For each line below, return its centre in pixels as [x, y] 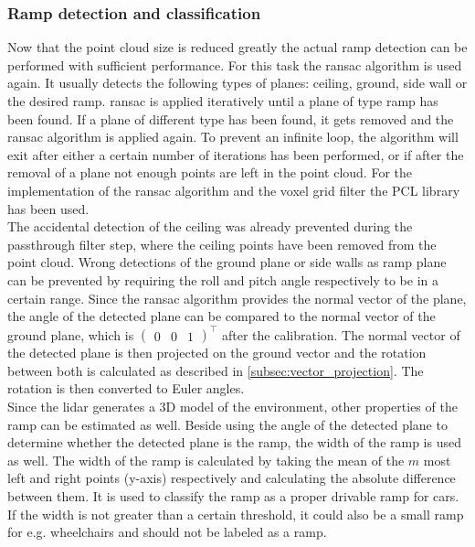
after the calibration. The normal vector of [341, 334]
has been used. [48, 208]
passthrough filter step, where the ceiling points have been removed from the [222, 244]
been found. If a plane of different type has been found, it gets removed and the [231, 118]
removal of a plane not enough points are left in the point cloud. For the [210, 172]
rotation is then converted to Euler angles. [126, 388]
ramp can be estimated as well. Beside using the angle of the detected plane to [227, 424]
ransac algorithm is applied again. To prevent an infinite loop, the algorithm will [233, 137]
